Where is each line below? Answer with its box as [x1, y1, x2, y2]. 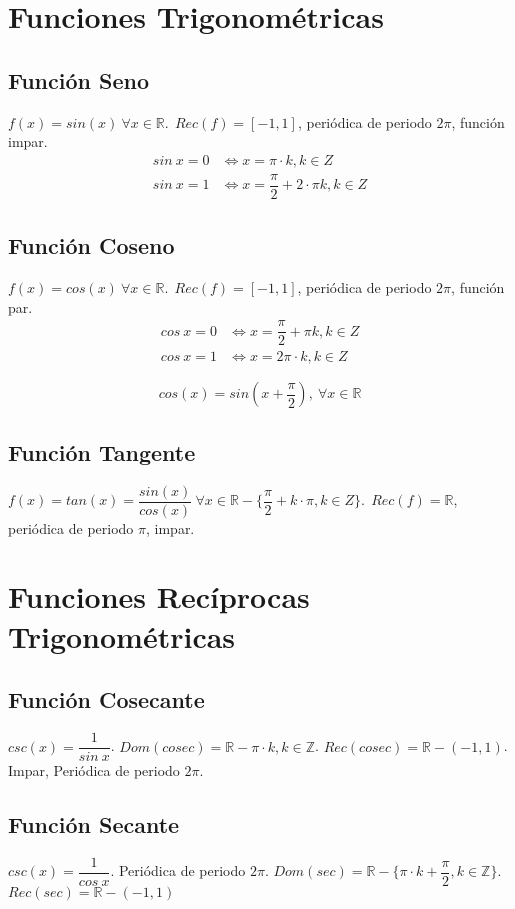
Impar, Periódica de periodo [8, 760, 180, 781]
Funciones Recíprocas [8, 576, 310, 617]
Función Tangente [8, 436, 196, 467]
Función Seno [8, 64, 149, 95]
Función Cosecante [8, 684, 205, 715]
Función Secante [8, 809, 180, 840]
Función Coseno [8, 230, 175, 261]
